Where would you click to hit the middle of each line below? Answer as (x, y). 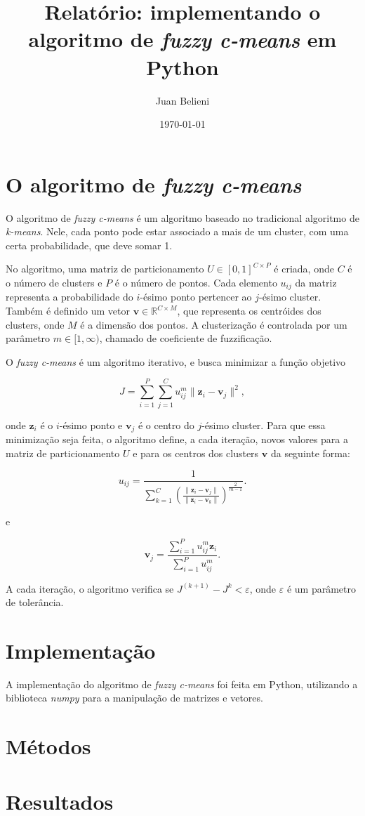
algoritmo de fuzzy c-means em (182, 39)
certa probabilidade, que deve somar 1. (89, 245)
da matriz (316, 282)
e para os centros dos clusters (196, 453)
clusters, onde (35, 324)
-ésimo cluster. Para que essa (264, 425)
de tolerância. (35, 602)
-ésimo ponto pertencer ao (196, 297)
